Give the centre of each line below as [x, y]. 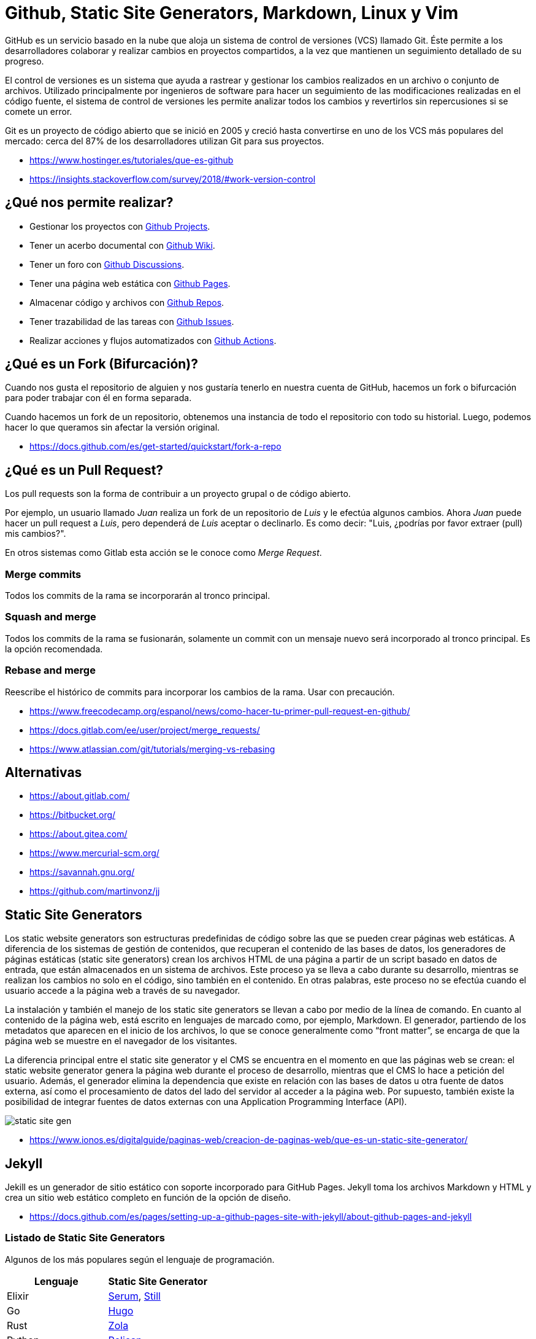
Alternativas [44, 772]
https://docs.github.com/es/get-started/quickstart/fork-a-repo [155, 447]
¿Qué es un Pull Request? [84, 470]
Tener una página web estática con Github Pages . [130, 283]
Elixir [18, 1296]
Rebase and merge [50, 670]
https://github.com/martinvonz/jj [95, 891]
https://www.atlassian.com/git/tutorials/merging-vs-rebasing [152, 749]
